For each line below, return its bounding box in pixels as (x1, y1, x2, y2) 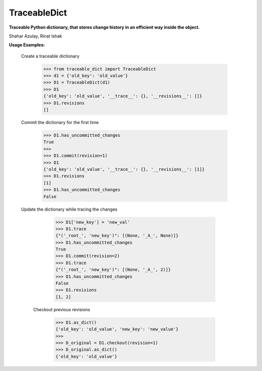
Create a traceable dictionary (21, 53, 80, 59)
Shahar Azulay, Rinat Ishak (9, 33, 63, 39)
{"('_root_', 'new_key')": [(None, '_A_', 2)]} (55, 267, 171, 272)
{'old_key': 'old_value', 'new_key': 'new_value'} (55, 326, 179, 332)
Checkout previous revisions (33, 306, 91, 312)
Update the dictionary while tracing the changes (21, 206, 117, 212)
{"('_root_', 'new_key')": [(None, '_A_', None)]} (55, 233, 179, 238)
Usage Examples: (9, 42, 45, 48)
